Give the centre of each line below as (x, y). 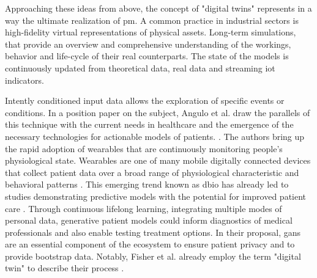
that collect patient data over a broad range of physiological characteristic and (152, 172)
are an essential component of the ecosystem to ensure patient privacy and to (150, 244)
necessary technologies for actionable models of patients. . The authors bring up (155, 136)
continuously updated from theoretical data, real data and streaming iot (140, 68)
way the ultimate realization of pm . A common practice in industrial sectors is (152, 20)
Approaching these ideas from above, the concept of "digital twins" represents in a (158, 8)
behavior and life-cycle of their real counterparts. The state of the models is (147, 56)
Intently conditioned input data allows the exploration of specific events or (145, 101)
